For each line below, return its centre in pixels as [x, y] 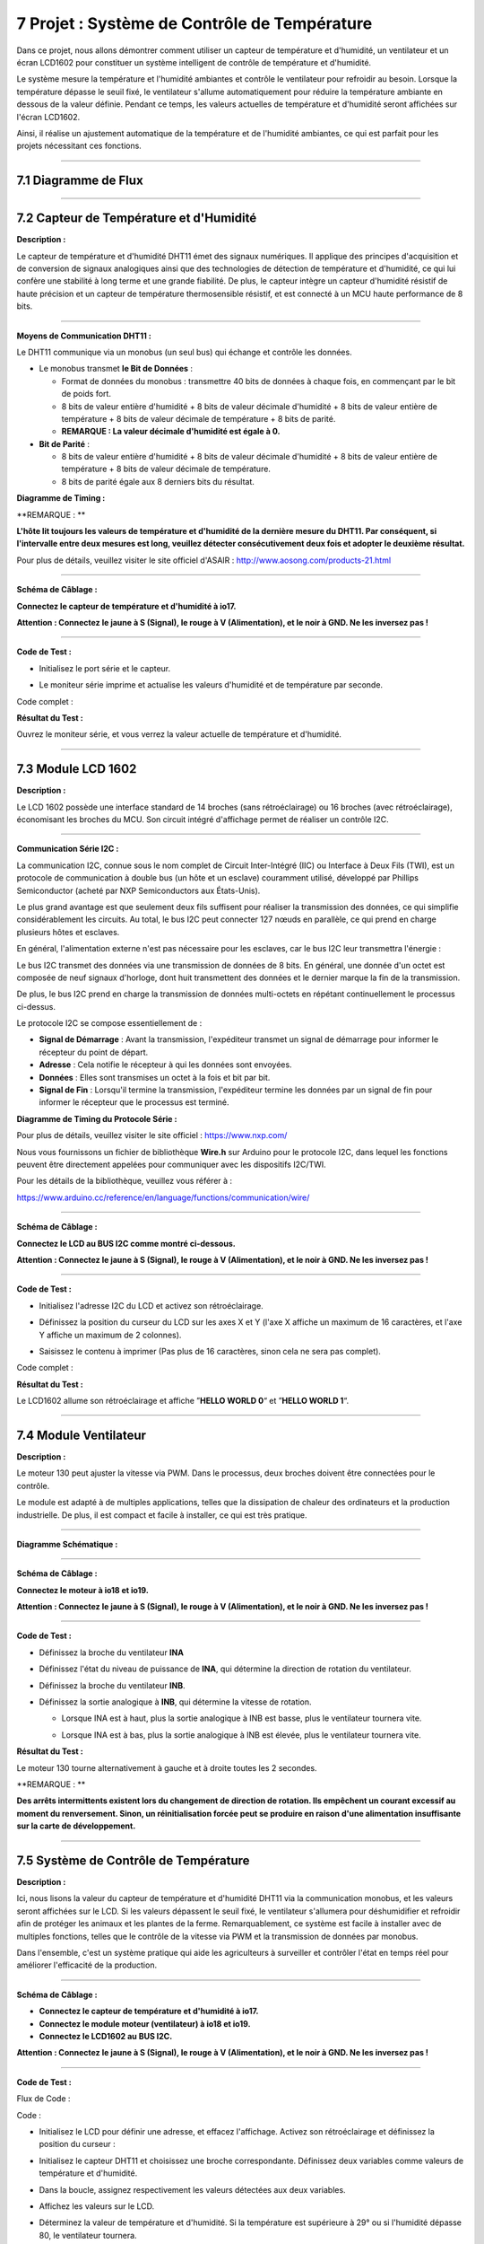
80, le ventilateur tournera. [88, 2235]
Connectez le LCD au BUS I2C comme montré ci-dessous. [126, 1243]
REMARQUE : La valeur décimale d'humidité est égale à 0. [171, 432]
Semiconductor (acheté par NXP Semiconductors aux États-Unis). [138, 890]
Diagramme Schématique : [67, 1544]
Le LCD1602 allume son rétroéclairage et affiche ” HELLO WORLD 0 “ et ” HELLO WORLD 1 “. [183, 1401]
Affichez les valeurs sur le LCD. [97, 2206]
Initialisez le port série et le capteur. [105, 668]
